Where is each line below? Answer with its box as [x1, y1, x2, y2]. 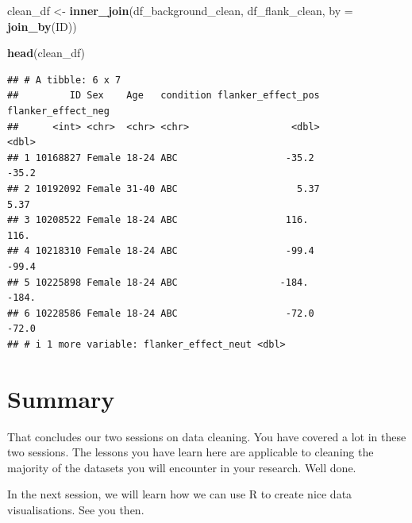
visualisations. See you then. [7, 501, 144, 517]
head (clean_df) [7, 44, 86, 61]
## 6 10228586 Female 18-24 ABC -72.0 [7, 307, 314, 319]
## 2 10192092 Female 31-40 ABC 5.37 [7, 183, 320, 194]
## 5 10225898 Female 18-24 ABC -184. [7, 276, 309, 288]
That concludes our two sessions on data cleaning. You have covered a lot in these [7, 428, 406, 444]
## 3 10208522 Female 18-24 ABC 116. [7, 214, 309, 226]
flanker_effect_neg [7, 105, 110, 117]
